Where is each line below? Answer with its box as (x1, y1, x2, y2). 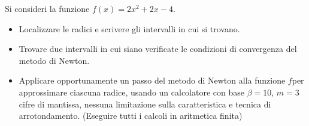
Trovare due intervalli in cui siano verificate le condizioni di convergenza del (19, 42, 297, 55)
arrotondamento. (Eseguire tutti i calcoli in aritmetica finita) (19, 109, 243, 122)
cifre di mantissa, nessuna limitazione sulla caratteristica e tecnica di (19, 97, 271, 110)
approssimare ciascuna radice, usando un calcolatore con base (19, 85, 244, 98)
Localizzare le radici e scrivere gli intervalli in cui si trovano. (19, 22, 240, 35)
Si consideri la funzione (5, 2, 90, 14)
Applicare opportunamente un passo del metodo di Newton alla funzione (19, 74, 286, 87)
